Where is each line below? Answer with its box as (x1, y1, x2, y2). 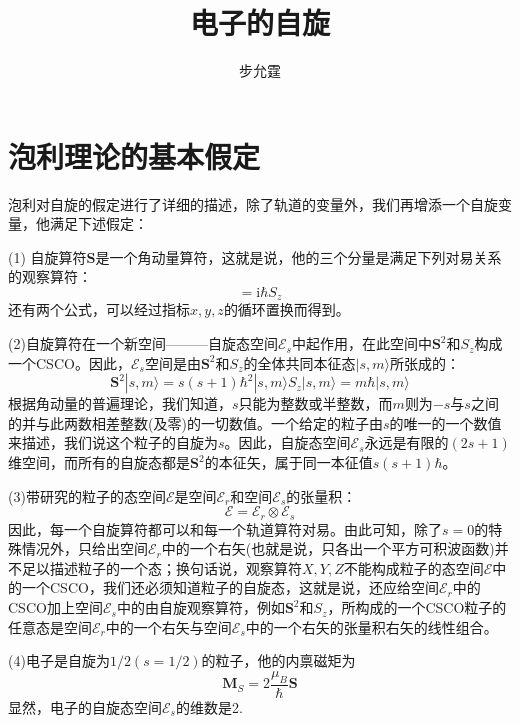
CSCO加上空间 (8, 597, 103, 618)
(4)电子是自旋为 (8, 650, 110, 671)
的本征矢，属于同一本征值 (204, 452, 373, 473)
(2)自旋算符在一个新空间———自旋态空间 (8, 333, 278, 354)
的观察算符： (8, 266, 92, 287)
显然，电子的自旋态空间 (8, 696, 162, 717)
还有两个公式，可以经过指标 (8, 299, 190, 320)
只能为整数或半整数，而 (238, 393, 393, 414)
